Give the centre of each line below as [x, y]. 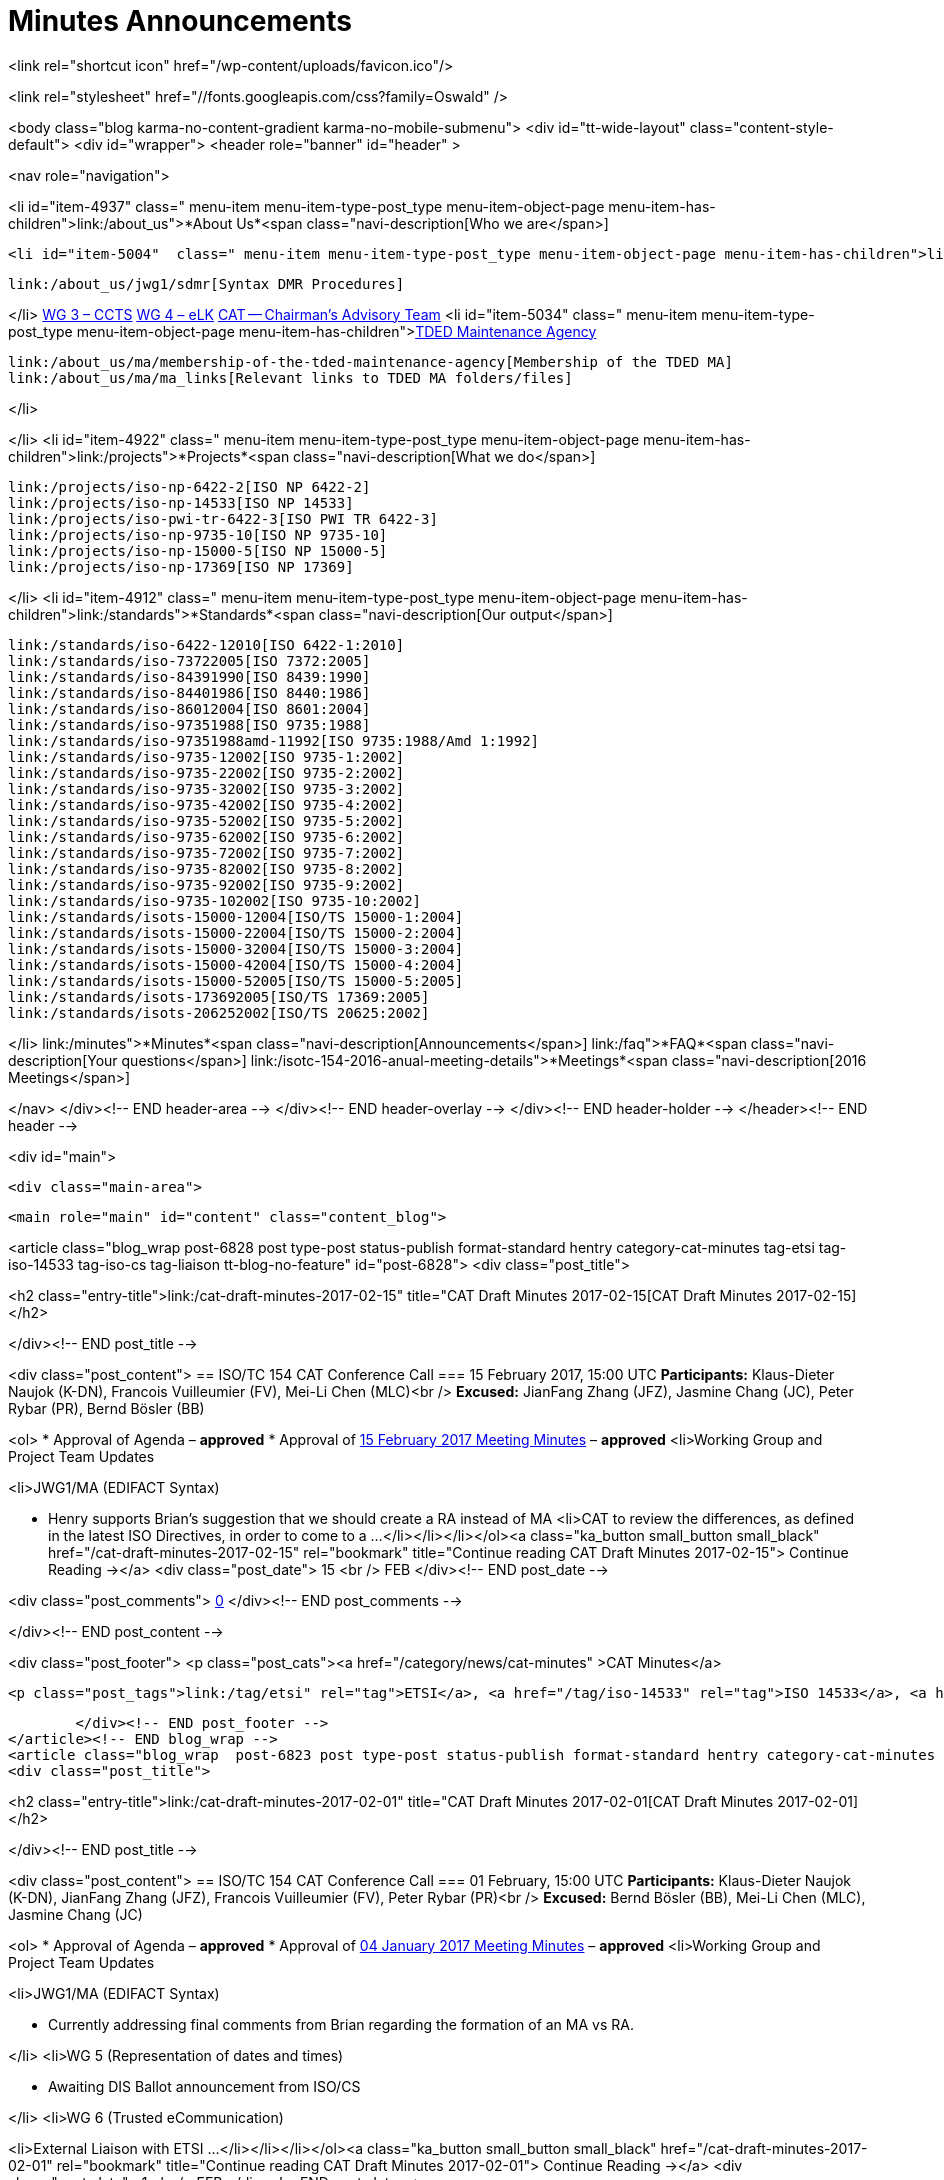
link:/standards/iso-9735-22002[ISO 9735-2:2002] [206, 772]
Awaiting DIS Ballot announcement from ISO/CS [204, 2086]
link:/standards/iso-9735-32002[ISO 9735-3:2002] [206, 788]
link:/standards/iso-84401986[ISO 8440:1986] [189, 692]
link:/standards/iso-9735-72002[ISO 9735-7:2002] [206, 852]
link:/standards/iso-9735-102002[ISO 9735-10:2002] [215, 900]
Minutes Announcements [180, 21]
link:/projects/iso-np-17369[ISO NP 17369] [181, 566]
